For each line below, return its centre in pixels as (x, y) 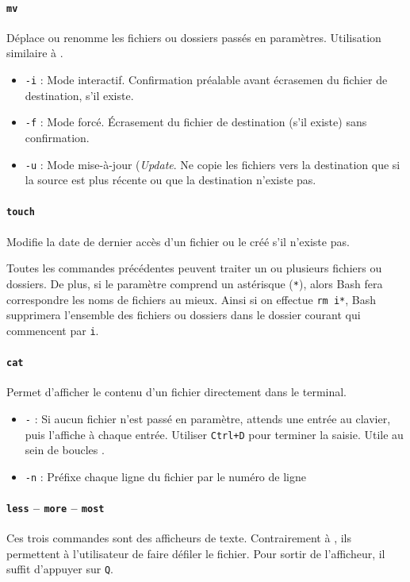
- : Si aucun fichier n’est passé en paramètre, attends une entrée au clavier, (208, 418)
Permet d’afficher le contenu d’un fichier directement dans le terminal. (177, 392)
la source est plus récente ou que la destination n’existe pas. (171, 180)
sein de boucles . (65, 450)
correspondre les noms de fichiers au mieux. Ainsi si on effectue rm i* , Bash (191, 299)
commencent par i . (53, 330)
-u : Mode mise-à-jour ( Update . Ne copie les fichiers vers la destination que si (213, 164)
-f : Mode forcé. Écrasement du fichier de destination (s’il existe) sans (196, 122)
